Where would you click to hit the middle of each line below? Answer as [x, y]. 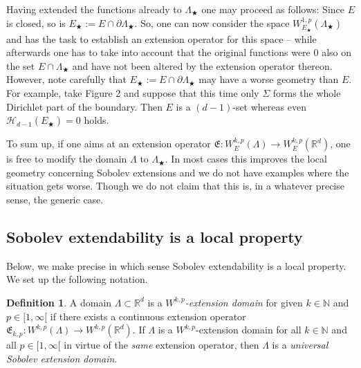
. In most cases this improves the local [246, 159]
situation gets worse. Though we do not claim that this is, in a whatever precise [175, 186]
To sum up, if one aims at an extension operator [109, 144]
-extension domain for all [248, 330]
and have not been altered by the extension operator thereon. [202, 65]
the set [21, 65]
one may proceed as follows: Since [273, 9]
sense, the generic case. [55, 199]
